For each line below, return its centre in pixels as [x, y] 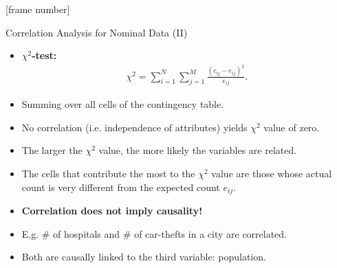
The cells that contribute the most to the [108, 173]
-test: [44, 55]
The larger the [52, 150]
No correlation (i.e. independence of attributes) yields [134, 127]
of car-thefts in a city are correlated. [211, 233]
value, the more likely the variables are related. [198, 150]
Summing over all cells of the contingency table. [123, 104]
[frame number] [38, 9]
